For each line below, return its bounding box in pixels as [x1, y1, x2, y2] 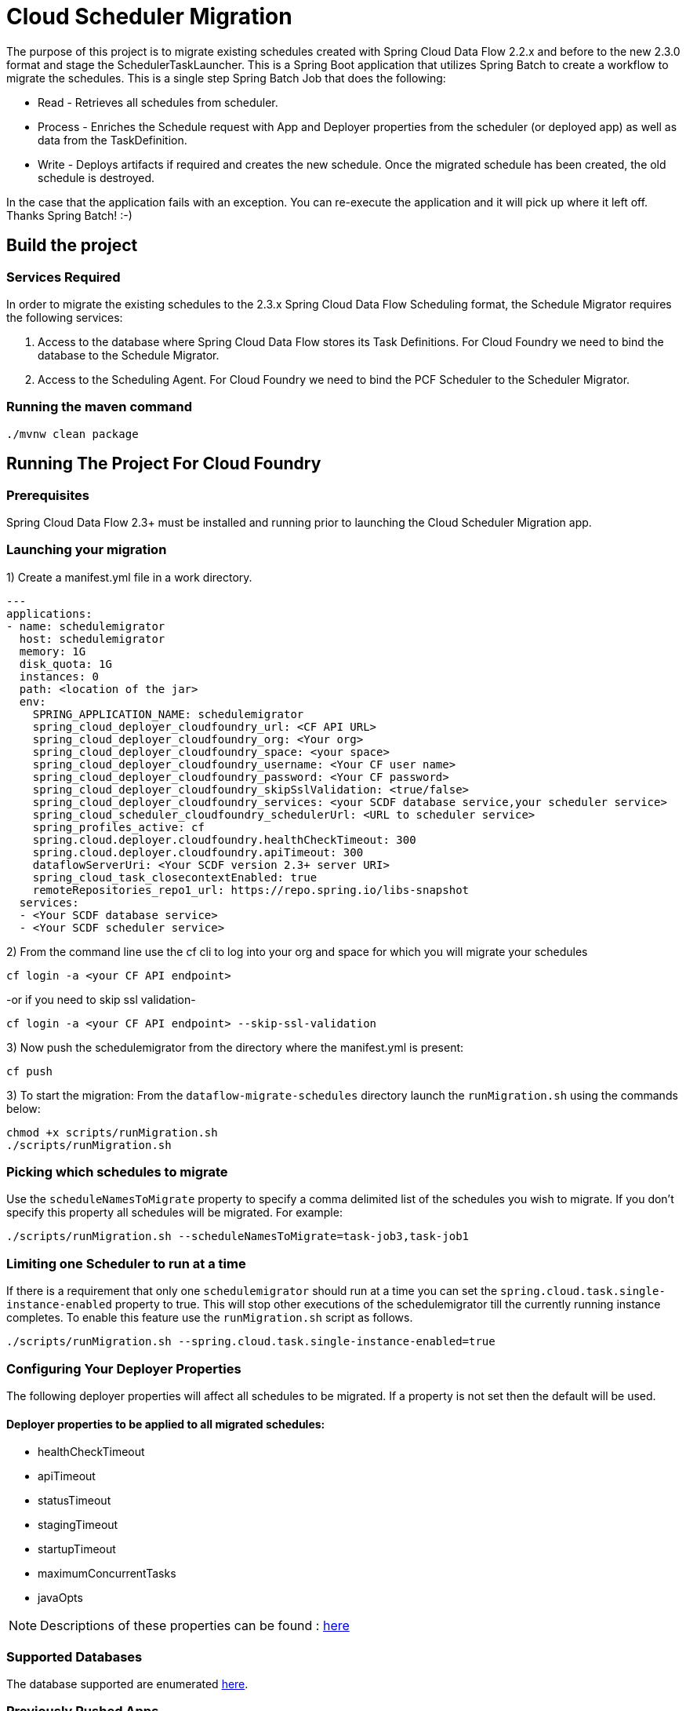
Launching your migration [6, 542, 167, 558]
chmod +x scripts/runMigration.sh [6, 1125, 218, 1139]
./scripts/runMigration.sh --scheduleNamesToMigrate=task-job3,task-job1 [6, 1230, 470, 1243]
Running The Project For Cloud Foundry [6, 454, 321, 474]
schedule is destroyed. [38, 170, 155, 184]
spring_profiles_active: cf [32, 820, 205, 834]
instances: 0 [19, 669, 100, 683]
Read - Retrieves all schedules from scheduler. [38, 95, 278, 109]
